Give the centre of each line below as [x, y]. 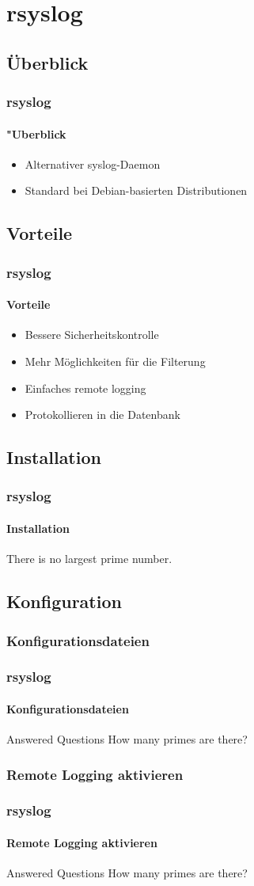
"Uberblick [36, 133]
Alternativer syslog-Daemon [93, 164]
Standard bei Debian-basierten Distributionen [136, 190]
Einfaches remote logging [85, 388]
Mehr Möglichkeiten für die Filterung [115, 361]
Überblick [47, 62]
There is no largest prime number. [89, 559]
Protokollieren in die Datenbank [102, 414]
